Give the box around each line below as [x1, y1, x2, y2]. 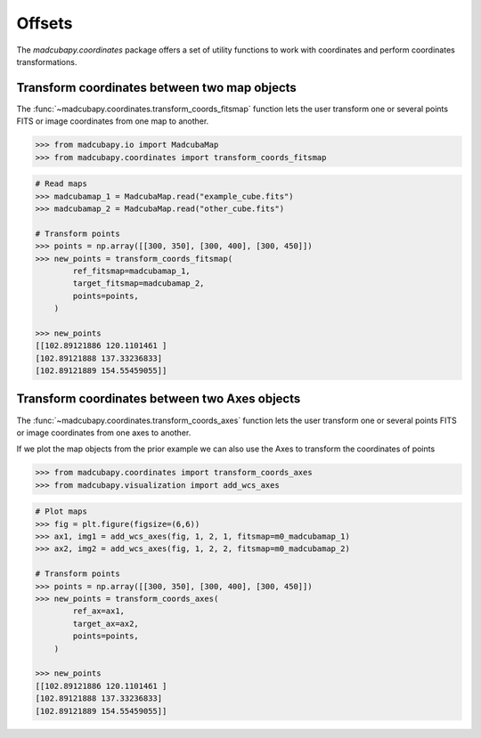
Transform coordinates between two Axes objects [16, 392, 301, 407]
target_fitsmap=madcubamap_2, [72, 279, 205, 288]
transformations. [16, 56, 77, 67]
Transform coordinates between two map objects [16, 80, 298, 95]
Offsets [16, 13, 73, 33]
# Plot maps [35, 507, 88, 516]
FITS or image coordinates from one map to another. [16, 116, 209, 126]
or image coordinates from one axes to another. [16, 427, 192, 438]
